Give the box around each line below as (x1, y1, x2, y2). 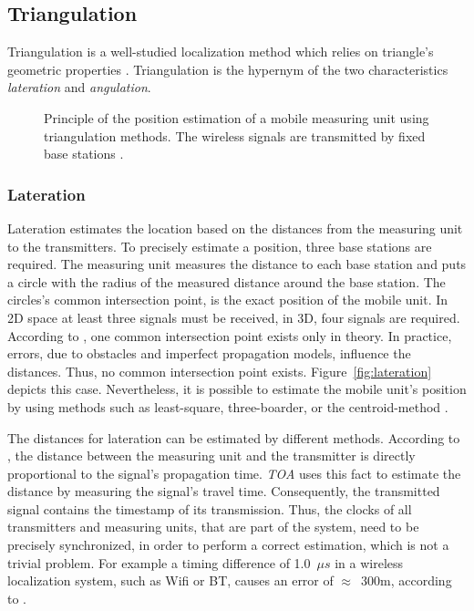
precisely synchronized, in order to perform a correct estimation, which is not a (7, 535, 449, 554)
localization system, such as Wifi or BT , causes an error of (7, 571, 334, 590)
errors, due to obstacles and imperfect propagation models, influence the (7, 344, 411, 363)
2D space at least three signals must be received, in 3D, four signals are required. (7, 307, 460, 326)
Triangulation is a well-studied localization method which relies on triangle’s (7, 42, 434, 61)
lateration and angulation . (7, 78, 151, 97)
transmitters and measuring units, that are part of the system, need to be (7, 517, 419, 536)
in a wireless (335, 553, 404, 572)
